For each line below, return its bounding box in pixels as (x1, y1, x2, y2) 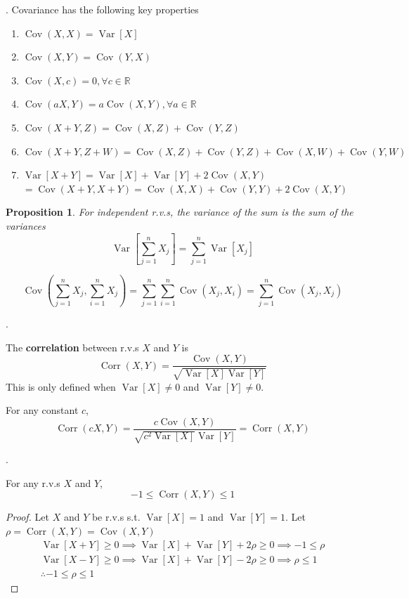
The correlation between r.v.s (6, 339, 139, 354)
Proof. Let (6, 509, 49, 524)
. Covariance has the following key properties (6, 2, 199, 16)
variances (6, 218, 46, 233)
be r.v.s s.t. (91, 509, 141, 524)
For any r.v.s (6, 475, 60, 490)
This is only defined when (6, 379, 116, 394)
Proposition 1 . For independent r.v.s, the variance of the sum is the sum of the (6, 204, 353, 219)
